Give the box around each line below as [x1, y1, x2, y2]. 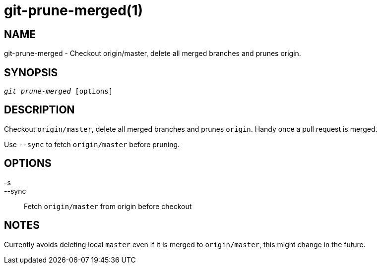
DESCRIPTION [4, 104, 75, 116]
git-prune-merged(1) [4, 2, 143, 19]
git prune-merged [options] [4, 87, 113, 96]
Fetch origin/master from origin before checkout [24, 202, 192, 211]
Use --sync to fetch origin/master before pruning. [4, 140, 180, 149]
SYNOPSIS [4, 66, 58, 79]
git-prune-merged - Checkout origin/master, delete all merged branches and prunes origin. [4, 49, 301, 58]
